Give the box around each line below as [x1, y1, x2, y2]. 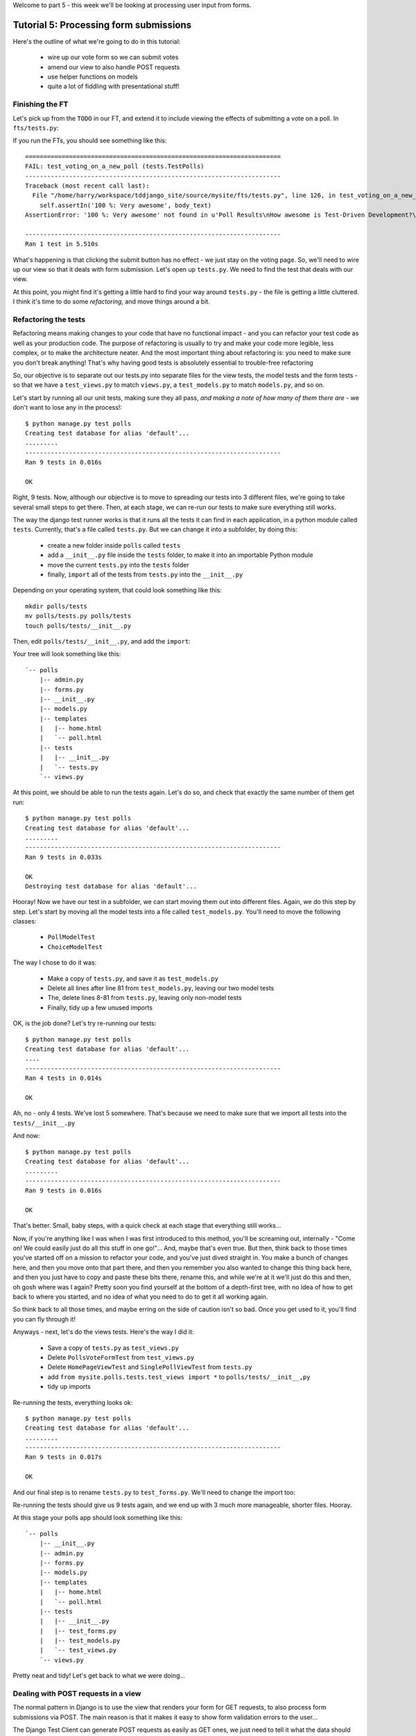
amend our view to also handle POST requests [47, 62, 180, 71]
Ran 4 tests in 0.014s [25, 1074, 103, 1083]
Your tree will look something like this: [12, 650, 121, 658]
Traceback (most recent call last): [25, 181, 150, 190]
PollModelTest [47, 933, 96, 941]
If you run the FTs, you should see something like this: [12, 136, 167, 145]
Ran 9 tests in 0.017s [25, 1453, 103, 1461]
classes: [12, 917, 37, 926]
